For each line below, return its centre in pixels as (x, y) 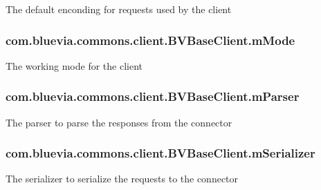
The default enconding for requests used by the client (119, 9)
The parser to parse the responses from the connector (119, 122)
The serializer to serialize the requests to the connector (122, 179)
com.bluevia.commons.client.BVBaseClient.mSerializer (160, 153)
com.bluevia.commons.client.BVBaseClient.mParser (153, 96)
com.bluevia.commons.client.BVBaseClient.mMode (150, 40)
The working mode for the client (74, 65)
